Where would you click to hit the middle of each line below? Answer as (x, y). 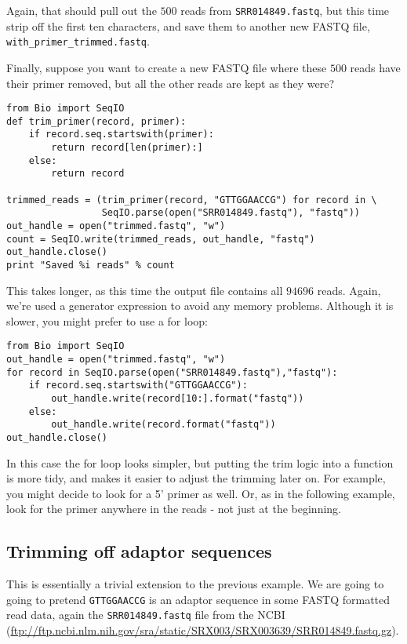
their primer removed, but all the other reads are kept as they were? (171, 83)
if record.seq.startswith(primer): (121, 135)
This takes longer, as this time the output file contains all (145, 290)
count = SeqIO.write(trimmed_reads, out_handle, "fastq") (161, 239)
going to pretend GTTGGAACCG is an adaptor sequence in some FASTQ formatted (198, 599)
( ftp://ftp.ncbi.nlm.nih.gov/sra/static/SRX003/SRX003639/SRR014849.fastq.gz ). (203, 630)
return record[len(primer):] (127, 148)
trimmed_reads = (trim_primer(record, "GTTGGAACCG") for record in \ (192, 200)
